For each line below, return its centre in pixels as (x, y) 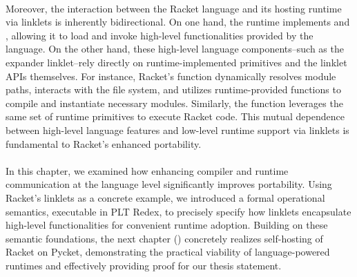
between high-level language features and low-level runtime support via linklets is (177, 130)
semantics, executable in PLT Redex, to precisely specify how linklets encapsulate (178, 211)
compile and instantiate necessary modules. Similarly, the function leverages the (174, 103)
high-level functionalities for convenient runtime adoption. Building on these (167, 225)
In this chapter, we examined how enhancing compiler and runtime (147, 170)
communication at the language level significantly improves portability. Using (169, 184)
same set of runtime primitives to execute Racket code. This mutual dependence (175, 116)
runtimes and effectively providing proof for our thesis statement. (144, 265)
